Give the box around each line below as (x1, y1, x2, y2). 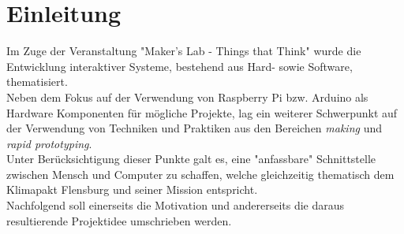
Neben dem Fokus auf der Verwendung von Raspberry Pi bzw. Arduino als (6, 88, 368, 105)
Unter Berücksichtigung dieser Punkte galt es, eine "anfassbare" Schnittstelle (6, 150, 376, 167)
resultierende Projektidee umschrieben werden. (6, 212, 232, 228)
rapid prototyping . (6, 135, 92, 151)
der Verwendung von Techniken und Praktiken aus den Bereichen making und (6, 120, 382, 136)
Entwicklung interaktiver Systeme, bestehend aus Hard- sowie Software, (6, 58, 353, 74)
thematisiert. (6, 73, 68, 90)
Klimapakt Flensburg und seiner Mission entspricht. (6, 181, 258, 198)
